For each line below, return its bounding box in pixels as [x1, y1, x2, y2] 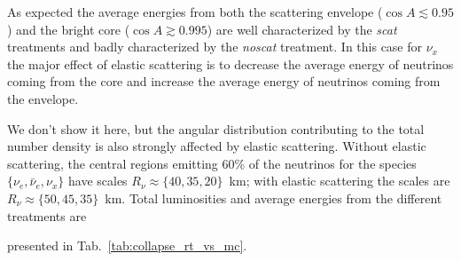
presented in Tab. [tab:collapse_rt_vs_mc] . [7, 236, 247, 255]
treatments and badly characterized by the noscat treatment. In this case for [7, 37, 423, 56]
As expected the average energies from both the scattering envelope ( [7, 3, 383, 20]
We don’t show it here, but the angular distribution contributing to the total [7, 119, 425, 138]
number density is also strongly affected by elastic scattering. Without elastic [7, 137, 426, 155]
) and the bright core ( [7, 20, 130, 38]
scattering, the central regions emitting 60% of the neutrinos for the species [7, 154, 417, 172]
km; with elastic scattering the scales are [229, 171, 450, 190]
